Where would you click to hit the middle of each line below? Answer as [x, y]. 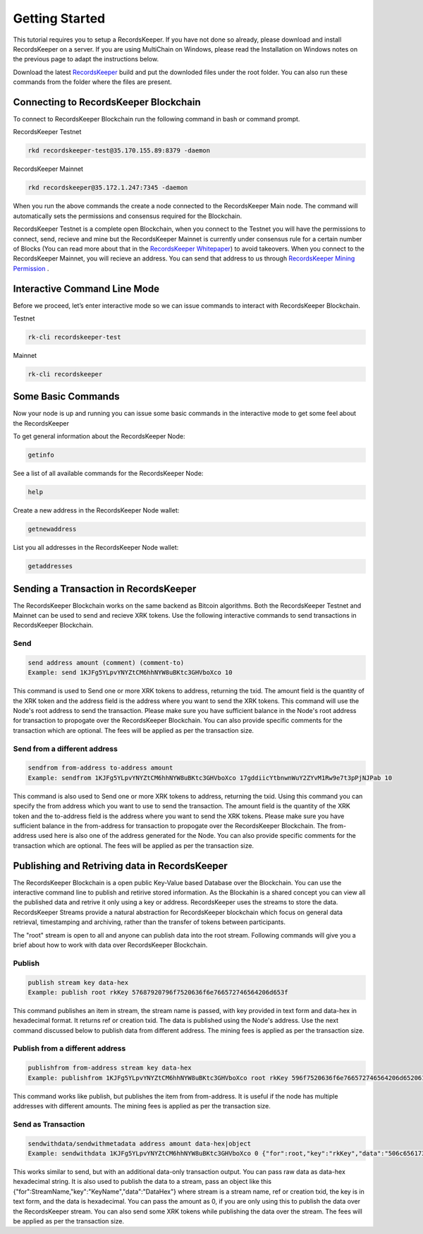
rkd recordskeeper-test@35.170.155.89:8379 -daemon [119, 151]
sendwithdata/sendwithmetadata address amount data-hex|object [140, 1143]
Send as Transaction [49, 1124]
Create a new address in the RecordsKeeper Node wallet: [96, 510]
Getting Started [59, 18]
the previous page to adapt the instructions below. [86, 59]
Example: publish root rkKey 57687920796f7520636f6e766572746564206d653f [158, 992]
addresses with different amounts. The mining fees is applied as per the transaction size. [142, 1106]
